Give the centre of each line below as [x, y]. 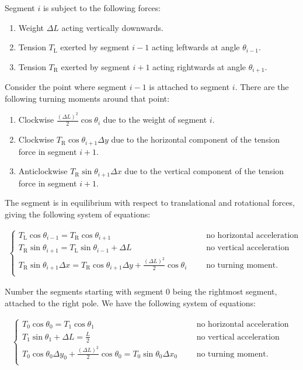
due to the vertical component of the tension [204, 171]
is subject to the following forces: [102, 8]
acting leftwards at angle [196, 47]
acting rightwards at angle [199, 66]
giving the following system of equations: [78, 214]
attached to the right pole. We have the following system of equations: [130, 302]
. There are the [262, 87]
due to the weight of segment [155, 120]
